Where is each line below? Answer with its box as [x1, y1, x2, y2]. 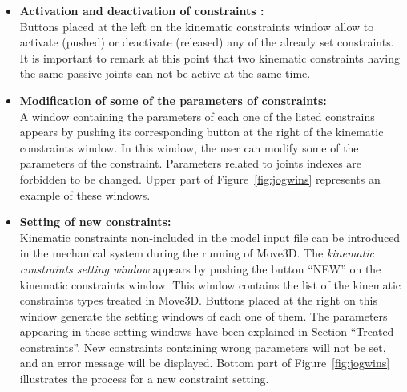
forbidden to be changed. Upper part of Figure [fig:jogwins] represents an [19, 170, 381, 187]
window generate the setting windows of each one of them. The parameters [19, 307, 388, 324]
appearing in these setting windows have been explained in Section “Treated [19, 323, 394, 340]
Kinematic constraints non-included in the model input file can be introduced [19, 228, 401, 245]
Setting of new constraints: [19, 213, 171, 230]
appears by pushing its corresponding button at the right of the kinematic [19, 123, 384, 140]
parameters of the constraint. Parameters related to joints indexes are [19, 155, 362, 172]
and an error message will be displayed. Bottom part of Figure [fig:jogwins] [19, 354, 390, 371]
